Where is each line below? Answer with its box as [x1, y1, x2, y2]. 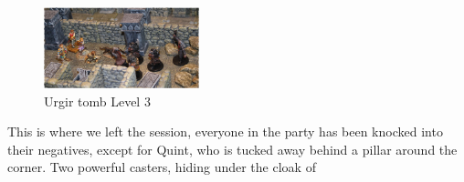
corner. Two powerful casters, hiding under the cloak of [7, 157, 316, 177]
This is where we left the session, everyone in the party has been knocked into [7, 122, 443, 141]
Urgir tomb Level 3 [44, 91, 151, 110]
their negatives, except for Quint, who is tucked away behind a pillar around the [7, 139, 458, 158]
